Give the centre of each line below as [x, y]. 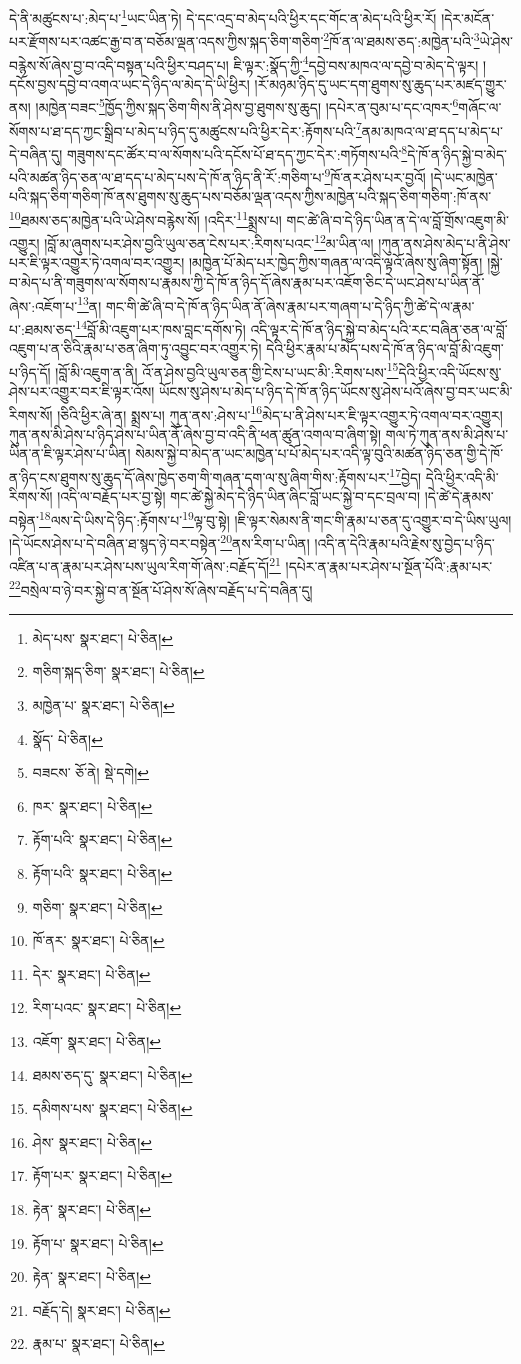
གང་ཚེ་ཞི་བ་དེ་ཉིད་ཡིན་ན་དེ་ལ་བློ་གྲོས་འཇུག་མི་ [397, 219]
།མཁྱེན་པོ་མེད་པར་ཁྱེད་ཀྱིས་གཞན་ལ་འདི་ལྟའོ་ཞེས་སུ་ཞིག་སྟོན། [335, 262]
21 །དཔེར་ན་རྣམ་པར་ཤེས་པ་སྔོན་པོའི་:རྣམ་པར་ [381, 564]
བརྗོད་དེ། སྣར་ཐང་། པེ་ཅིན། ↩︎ [101, 1309]
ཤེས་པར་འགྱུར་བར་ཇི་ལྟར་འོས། [82, 390]
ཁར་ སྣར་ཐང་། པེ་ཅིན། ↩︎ [92, 805]
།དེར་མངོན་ [468, 17]
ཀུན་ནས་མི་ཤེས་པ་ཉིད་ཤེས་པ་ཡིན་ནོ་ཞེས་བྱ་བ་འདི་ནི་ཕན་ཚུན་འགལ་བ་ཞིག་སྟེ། [195, 433]
